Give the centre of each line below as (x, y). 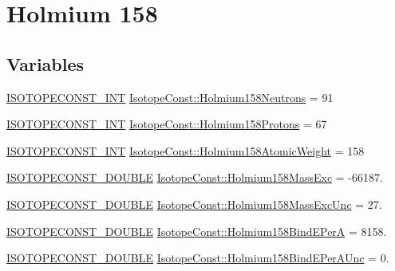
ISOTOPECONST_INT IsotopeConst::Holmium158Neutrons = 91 (170, 97)
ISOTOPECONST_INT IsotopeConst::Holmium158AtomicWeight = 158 (186, 150)
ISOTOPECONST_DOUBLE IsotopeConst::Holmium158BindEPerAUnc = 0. (198, 258)
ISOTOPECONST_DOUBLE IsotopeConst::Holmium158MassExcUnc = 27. (194, 204)
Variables (45, 63)
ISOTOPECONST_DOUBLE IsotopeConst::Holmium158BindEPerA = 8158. (197, 231)
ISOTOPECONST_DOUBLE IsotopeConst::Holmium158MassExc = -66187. (195, 177)
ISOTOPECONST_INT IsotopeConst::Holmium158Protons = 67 (167, 124)
